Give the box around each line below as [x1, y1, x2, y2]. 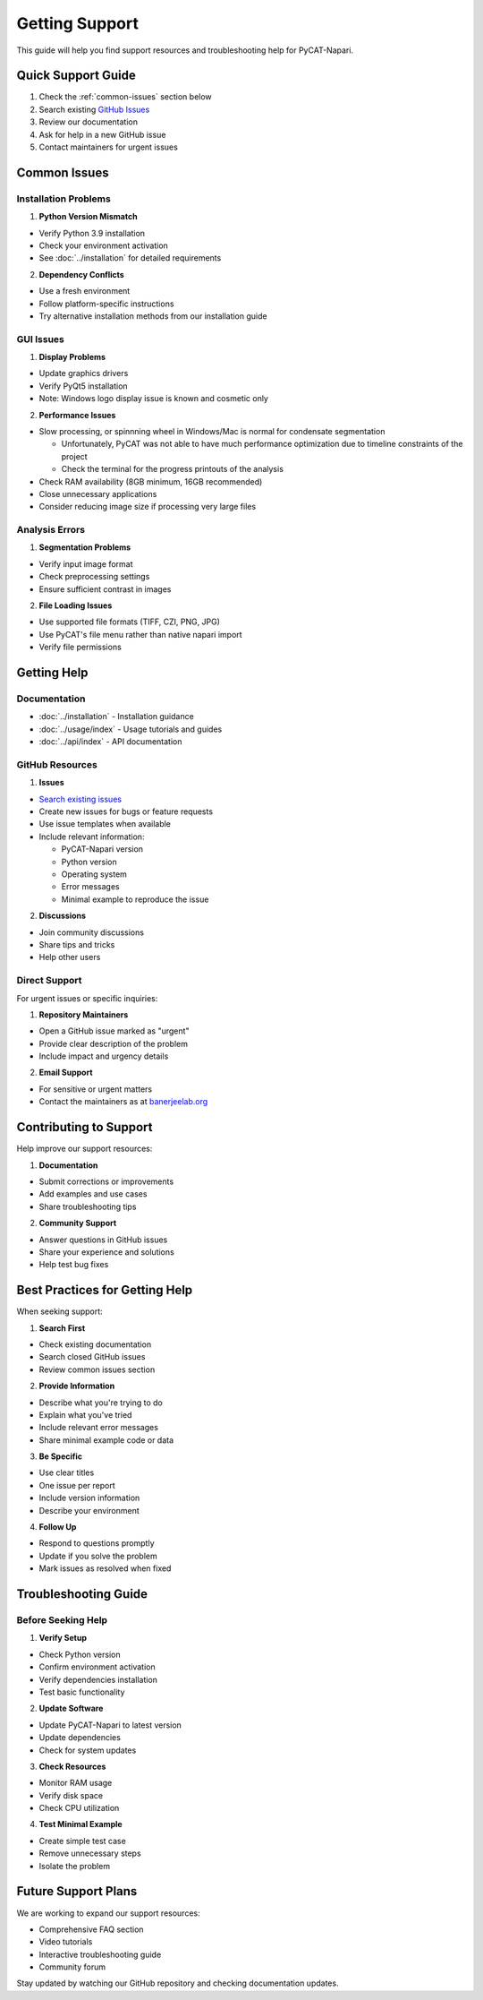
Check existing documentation [38, 1339, 152, 1350]
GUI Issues [16, 332, 64, 345]
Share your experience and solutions [38, 1246, 174, 1258]
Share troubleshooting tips [38, 1201, 137, 1212]
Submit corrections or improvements [38, 1176, 174, 1187]
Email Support [38, 1067, 93, 1078]
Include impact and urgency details [38, 1051, 169, 1061]
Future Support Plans [16, 1884, 138, 1899]
